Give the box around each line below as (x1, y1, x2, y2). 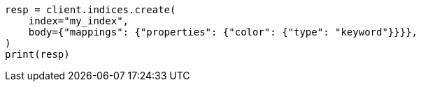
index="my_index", (28, 15, 129, 26)
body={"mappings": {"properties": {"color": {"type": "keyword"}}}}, (28, 26, 418, 38)
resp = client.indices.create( (5, 4, 176, 15)
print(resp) (5, 49, 70, 60)
